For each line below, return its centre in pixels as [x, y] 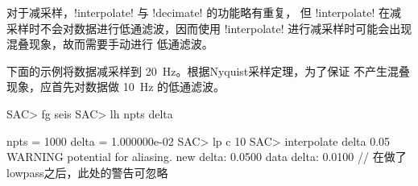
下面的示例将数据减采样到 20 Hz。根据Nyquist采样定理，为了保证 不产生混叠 [208, 70]
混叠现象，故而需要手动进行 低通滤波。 [110, 44]
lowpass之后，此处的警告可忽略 [87, 172]
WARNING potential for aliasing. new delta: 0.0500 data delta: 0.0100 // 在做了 [207, 157]
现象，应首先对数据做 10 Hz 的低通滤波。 [116, 87]
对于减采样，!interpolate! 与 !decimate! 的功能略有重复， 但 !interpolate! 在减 [204, 12]
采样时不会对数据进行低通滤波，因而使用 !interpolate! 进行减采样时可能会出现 [209, 28]
